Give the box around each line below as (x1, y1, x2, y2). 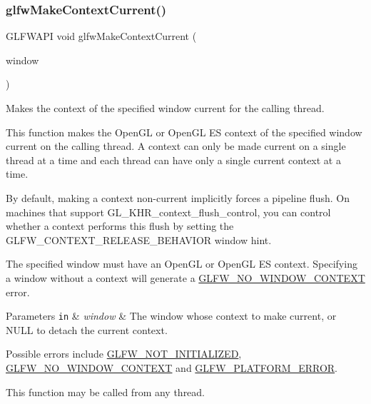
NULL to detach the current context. (6, 322, 168, 337)
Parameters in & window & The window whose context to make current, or (6, 308, 337, 323)
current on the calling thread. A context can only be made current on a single (6, 138, 346, 153)
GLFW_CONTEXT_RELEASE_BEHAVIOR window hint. (6, 232, 272, 247)
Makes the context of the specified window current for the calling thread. (6, 101, 325, 115)
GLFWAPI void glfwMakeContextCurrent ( (6, 29, 197, 44)
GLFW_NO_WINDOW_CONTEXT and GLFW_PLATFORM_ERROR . (6, 360, 337, 375)
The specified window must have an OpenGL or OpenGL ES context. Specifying (6, 256, 357, 271)
